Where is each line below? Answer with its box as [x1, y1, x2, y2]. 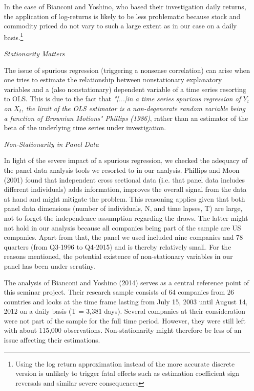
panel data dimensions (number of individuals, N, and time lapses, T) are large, [4, 203, 243, 213]
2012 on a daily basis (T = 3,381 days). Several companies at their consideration [4, 306, 245, 316]
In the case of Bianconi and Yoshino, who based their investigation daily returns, [4, 1, 246, 11]
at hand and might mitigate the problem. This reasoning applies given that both [4, 193, 245, 204]
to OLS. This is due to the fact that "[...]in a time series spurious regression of [4, 93, 241, 104]
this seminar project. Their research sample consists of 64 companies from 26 [4, 287, 234, 297]
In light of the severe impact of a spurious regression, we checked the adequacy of [4, 155, 248, 165]
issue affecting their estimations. [4, 335, 100, 345]
